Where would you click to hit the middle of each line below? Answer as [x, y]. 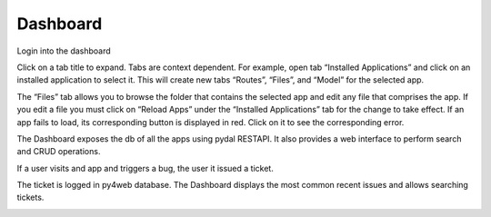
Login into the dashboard [64, 51]
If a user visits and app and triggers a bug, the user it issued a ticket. [145, 168]
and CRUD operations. [59, 152]
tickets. [30, 197]
